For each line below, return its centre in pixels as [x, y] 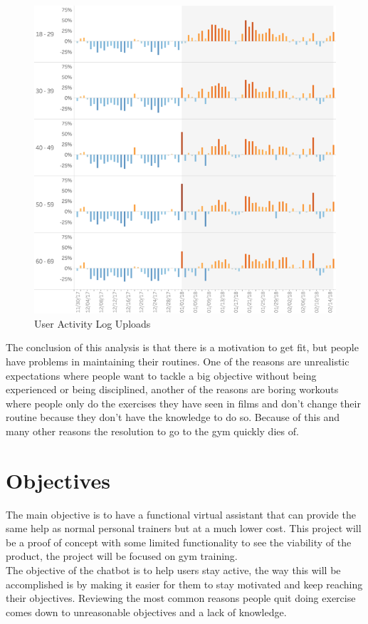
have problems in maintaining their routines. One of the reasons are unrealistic [178, 361]
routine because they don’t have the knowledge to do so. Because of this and [173, 417]
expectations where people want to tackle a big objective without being [161, 375]
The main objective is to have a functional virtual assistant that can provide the [181, 514]
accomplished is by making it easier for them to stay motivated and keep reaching [184, 584]
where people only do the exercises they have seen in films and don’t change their [183, 403]
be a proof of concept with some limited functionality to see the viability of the [179, 542]
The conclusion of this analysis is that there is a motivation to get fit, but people [182, 347]
